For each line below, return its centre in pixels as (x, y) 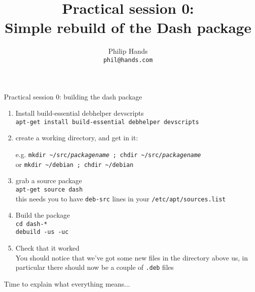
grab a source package (49, 180)
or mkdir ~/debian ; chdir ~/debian (74, 164)
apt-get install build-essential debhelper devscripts (107, 122)
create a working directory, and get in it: (77, 138)
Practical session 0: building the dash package (73, 96)
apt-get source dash (49, 189)
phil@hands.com (128, 60)
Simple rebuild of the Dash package (128, 27)
